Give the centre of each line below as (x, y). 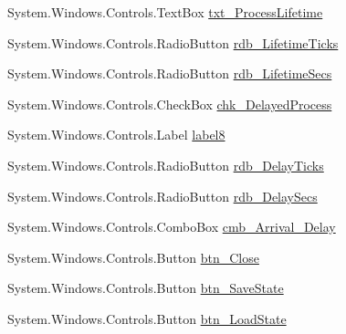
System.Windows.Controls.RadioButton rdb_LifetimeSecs (170, 73)
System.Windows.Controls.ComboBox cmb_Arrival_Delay (172, 227)
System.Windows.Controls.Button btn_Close (133, 257)
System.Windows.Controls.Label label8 (116, 135)
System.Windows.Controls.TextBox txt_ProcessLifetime (165, 12)
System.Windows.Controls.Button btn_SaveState (146, 288)
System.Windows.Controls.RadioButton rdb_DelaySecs (163, 196)
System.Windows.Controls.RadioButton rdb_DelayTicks (166, 165)
